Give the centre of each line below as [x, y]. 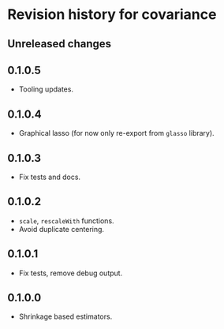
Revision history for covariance [112, 15]
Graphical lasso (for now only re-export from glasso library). [116, 133]
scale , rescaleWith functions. [67, 221]
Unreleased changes [60, 44]
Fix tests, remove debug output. [71, 273]
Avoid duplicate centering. [61, 229]
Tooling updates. [46, 89]
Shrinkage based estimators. [65, 316]
